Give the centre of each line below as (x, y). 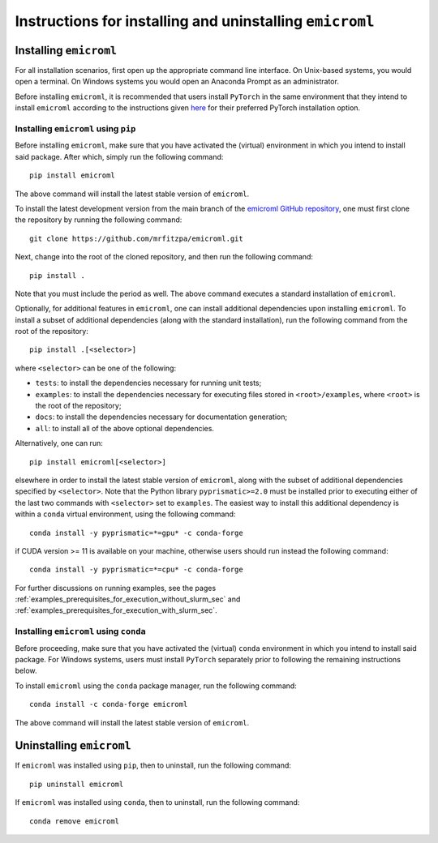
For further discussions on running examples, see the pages (116, 588)
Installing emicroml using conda (80, 631)
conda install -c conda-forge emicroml (109, 704)
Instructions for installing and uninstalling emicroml (195, 21)
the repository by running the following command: (99, 220)
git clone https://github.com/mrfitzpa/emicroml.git (136, 238)
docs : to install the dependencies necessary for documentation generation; (161, 417)
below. (26, 671)
